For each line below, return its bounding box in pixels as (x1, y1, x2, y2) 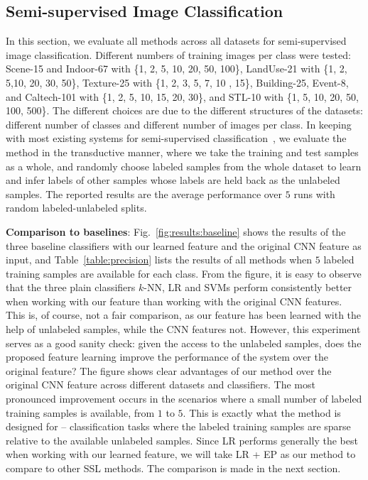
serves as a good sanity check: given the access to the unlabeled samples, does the (6, 335, 362, 350)
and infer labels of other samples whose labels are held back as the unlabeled (6, 173, 340, 187)
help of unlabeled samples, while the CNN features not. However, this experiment (6, 322, 361, 337)
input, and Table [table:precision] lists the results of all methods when (6, 252, 313, 267)
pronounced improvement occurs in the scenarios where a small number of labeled (6, 391, 362, 406)
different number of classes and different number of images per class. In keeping (6, 116, 352, 131)
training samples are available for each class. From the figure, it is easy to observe (6, 266, 362, 280)
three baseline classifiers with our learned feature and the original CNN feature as (6, 238, 362, 253)
